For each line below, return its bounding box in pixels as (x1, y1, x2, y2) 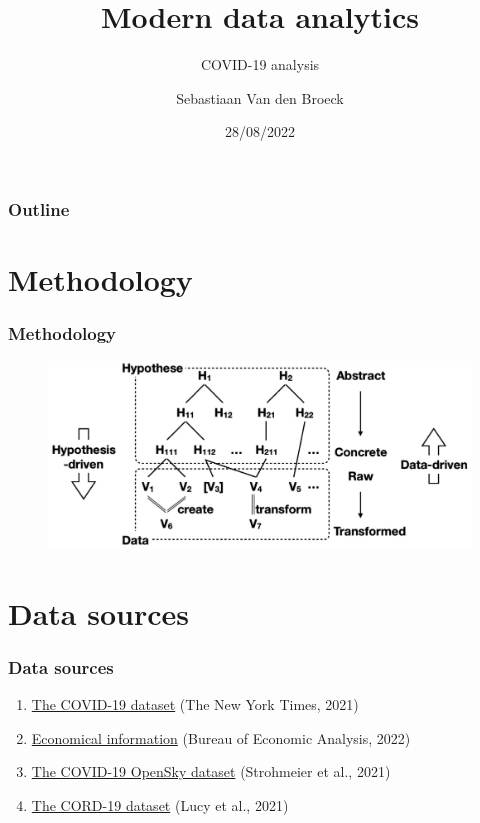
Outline (8, 196, 70, 221)
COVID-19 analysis (200, 54, 320, 75)
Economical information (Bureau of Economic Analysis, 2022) (31, 727, 411, 748)
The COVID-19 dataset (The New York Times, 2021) (31, 694, 359, 715)
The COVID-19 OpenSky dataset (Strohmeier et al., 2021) (31, 761, 391, 782)
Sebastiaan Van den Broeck (176, 87, 344, 108)
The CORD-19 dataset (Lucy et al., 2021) (31, 794, 289, 815)
